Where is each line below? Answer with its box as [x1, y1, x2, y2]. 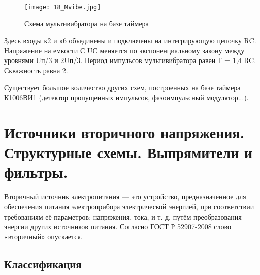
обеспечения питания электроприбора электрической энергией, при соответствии [4, 201, 254, 211]
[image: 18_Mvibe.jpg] [24, 4, 101, 11]
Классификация [4, 256, 82, 271]
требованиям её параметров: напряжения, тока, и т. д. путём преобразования [4, 211, 242, 222]
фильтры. [4, 162, 68, 182]
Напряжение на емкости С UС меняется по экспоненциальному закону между [4, 45, 245, 55]
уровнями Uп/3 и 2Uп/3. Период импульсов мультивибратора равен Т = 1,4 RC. [4, 55, 256, 66]
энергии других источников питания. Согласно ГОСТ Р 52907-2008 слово [4, 221, 232, 232]
